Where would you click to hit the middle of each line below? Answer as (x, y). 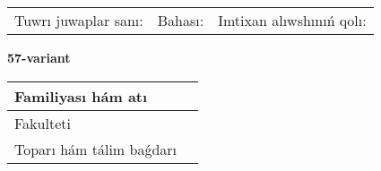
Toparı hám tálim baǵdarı (96, 149)
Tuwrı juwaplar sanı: (79, 20)
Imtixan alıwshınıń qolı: (292, 20)
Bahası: (181, 20)
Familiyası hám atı (81, 96)
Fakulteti (43, 123)
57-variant (39, 57)
